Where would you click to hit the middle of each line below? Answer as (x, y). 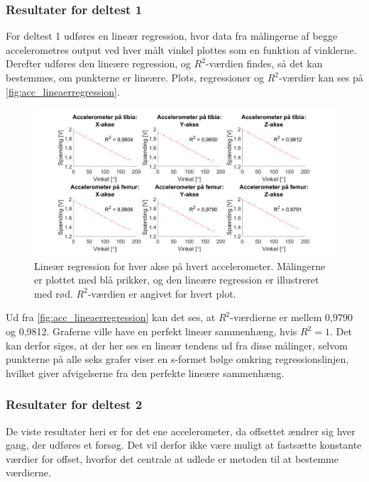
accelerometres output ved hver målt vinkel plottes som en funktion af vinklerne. (181, 49)
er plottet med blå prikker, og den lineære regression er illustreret (177, 280)
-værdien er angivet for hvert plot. (162, 293)
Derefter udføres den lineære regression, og (98, 63)
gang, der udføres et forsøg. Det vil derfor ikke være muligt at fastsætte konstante (184, 445)
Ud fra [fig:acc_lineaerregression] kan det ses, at (111, 317)
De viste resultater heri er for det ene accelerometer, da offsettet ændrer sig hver (181, 431)
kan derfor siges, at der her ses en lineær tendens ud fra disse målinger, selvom (177, 345)
